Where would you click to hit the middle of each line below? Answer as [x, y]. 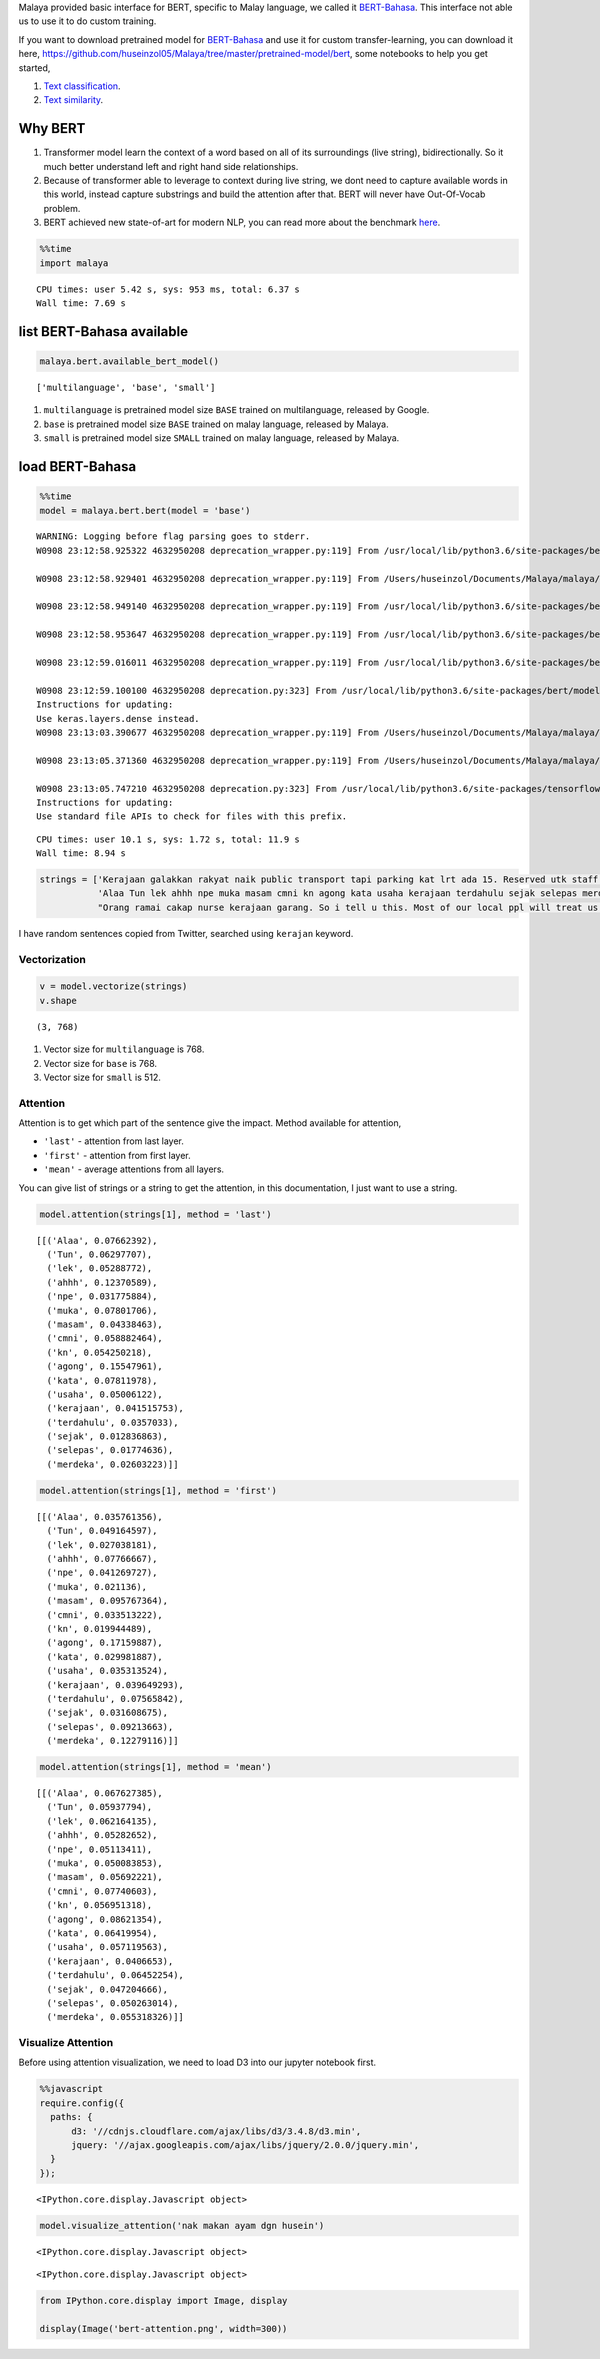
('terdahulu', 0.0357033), [112, 1422]
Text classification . [82, 86]
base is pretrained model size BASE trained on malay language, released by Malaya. [216, 424]
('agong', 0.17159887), [105, 1643]
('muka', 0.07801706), [102, 1310]
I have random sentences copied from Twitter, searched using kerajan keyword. [186, 933]
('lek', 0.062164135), [102, 1821]
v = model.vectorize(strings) [113, 986]
